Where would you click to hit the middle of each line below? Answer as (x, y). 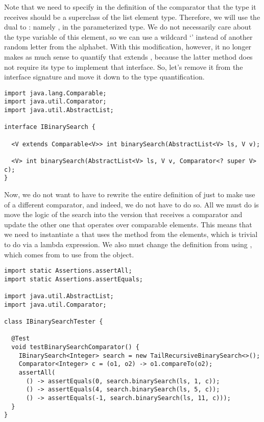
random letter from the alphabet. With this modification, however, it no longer (128, 47)
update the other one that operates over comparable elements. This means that (128, 224)
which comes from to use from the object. (69, 254)
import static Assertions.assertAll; (68, 271)
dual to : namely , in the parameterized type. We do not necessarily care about (128, 27)
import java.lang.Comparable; (55, 93)
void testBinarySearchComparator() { (75, 347)
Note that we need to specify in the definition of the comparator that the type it (130, 7)
